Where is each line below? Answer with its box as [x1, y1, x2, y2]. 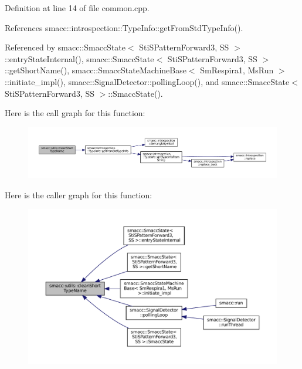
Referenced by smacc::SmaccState [5, 41, 125, 53]
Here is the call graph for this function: [5, 107, 145, 119]
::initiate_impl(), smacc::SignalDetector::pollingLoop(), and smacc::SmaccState [5, 75, 290, 87]
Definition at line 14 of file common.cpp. [5, 2, 150, 13]
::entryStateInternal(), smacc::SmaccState [5, 52, 154, 65]
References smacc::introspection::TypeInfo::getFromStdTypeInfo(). [5, 21, 243, 33]
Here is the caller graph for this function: [5, 188, 152, 201]
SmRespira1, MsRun [200, 64, 274, 76]
